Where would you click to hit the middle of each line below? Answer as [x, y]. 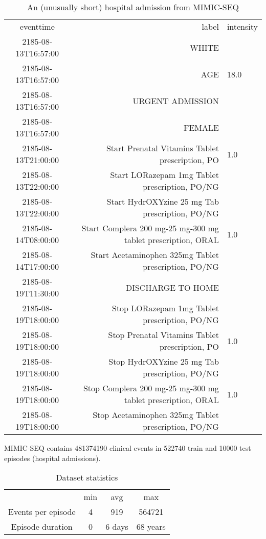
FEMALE [201, 127]
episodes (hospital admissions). [52, 458]
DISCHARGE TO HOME [172, 287]
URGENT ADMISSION [176, 101]
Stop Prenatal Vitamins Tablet [163, 335]
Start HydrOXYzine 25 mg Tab [163, 201]
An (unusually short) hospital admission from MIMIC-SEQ [133, 7]
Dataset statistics [87, 477]
